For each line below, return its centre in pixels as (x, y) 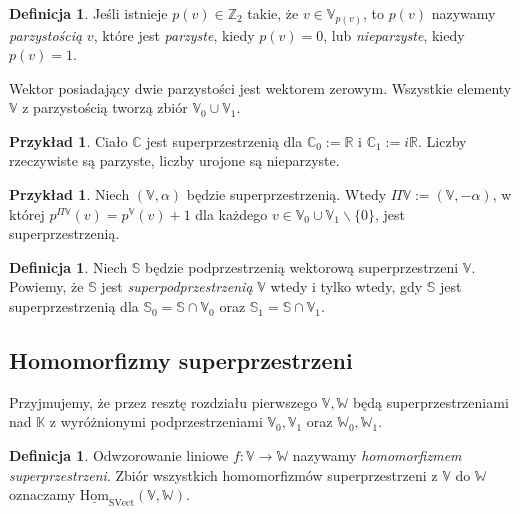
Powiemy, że (46, 286)
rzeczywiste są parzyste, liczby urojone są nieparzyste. (174, 160)
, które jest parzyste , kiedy (174, 34)
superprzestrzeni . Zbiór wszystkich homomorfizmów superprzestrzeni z (223, 474)
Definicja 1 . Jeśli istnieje (88, 13)
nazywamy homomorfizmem (377, 455)
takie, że (273, 13)
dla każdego (231, 213)
